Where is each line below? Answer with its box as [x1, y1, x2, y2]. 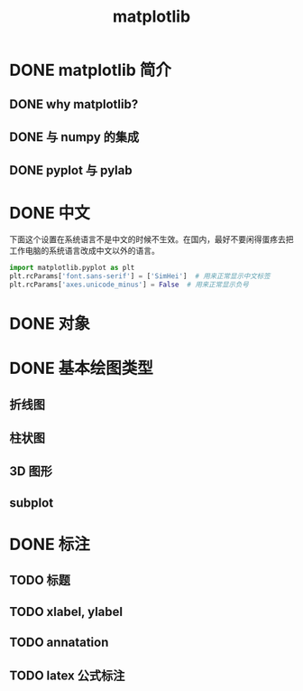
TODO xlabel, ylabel [9, 603, 124, 620]
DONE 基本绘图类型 [9, 359, 153, 378]
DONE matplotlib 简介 [9, 61, 172, 80]
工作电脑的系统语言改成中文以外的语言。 [9, 246, 160, 257]
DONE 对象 [9, 313, 90, 334]
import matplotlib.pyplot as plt [9, 264, 135, 273]
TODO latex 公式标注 [9, 668, 125, 683]
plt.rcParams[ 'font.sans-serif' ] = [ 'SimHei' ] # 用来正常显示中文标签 [9, 272, 271, 281]
